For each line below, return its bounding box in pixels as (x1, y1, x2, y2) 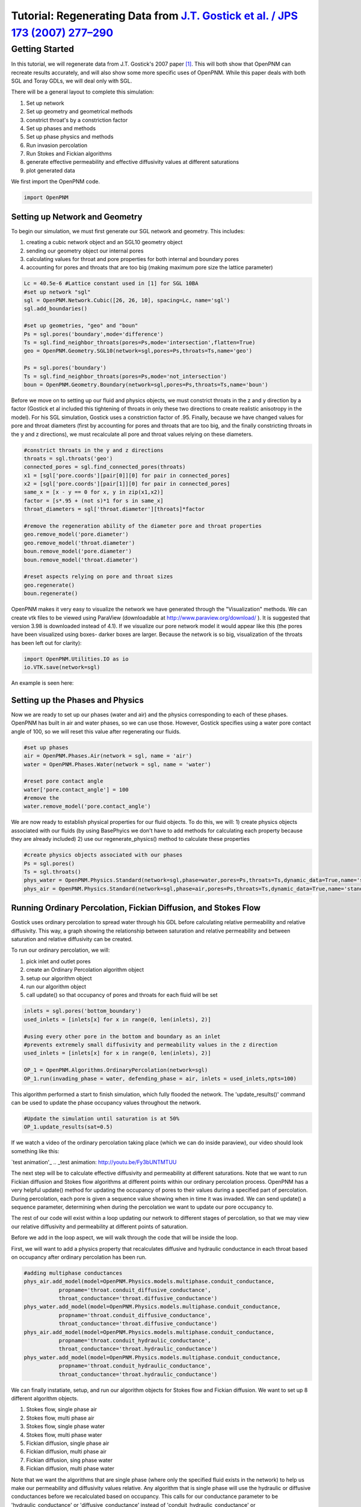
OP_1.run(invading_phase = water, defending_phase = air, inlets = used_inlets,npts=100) (23, 1075, 297, 1082)
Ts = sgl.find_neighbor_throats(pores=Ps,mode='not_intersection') (23, 373, 227, 380)
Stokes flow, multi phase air (26, 1414, 94, 1421)
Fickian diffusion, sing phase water (26, 1456, 113, 1464)
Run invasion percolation (26, 142, 88, 149)
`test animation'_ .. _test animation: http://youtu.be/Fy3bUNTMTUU (11, 1159, 177, 1166)
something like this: (11, 1147, 60, 1154)
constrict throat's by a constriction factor (26, 116, 128, 124)
